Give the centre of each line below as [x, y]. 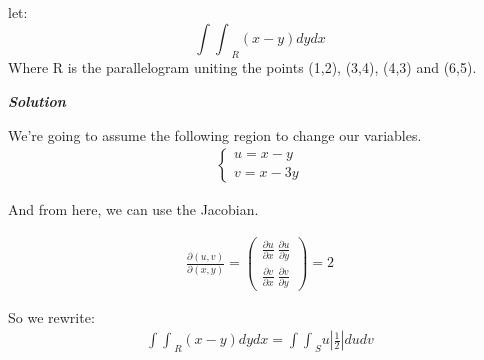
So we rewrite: [51, 316]
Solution [37, 100]
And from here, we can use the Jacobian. [133, 209]
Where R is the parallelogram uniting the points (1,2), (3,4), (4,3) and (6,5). [242, 67]
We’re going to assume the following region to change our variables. [215, 134]
